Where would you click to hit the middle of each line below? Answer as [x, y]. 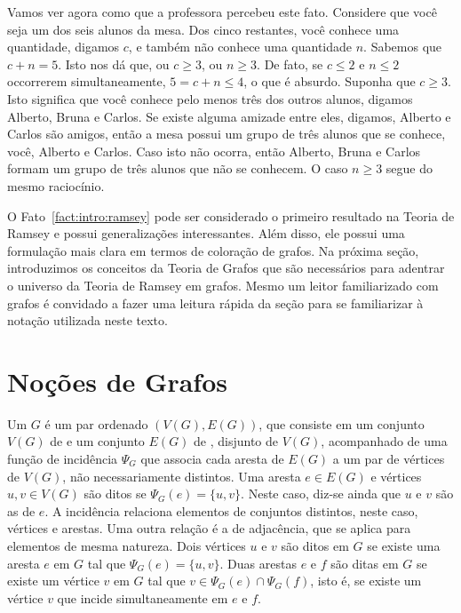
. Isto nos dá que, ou [114, 64]
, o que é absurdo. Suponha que [330, 81]
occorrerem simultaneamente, [87, 81]
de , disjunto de [236, 441]
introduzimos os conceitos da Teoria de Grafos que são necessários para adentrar [226, 268]
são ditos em [315, 545]
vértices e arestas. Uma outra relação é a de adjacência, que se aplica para [209, 528]
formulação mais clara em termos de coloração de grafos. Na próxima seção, [213, 250]
